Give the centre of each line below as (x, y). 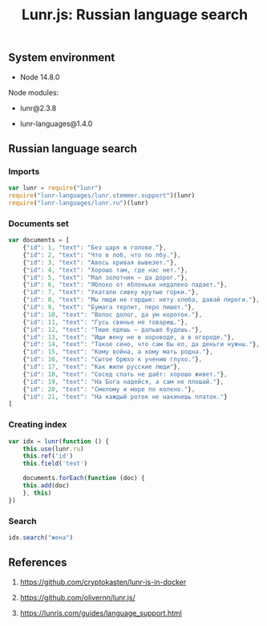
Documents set (39, 224)
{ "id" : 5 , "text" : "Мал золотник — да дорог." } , (105, 277)
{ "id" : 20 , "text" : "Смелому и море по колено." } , (109, 389)
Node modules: (34, 92)
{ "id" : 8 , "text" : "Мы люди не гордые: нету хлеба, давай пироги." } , (142, 300)
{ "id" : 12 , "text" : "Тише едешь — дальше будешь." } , (113, 329)
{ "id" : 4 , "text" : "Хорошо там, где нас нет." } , (105, 270)
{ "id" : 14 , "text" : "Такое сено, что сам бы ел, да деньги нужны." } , (142, 345)
